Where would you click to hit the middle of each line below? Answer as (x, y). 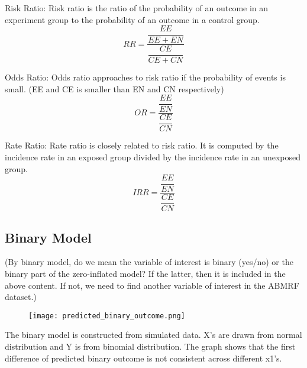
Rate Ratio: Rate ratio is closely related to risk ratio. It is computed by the (142, 145)
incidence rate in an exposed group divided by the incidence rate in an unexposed (153, 156)
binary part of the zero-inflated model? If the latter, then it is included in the (145, 273)
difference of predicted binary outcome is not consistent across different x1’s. (143, 358)
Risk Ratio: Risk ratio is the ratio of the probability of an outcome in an (137, 8)
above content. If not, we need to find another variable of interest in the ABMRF (152, 285)
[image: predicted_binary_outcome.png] (107, 316)
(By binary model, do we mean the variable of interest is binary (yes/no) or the (149, 262)
